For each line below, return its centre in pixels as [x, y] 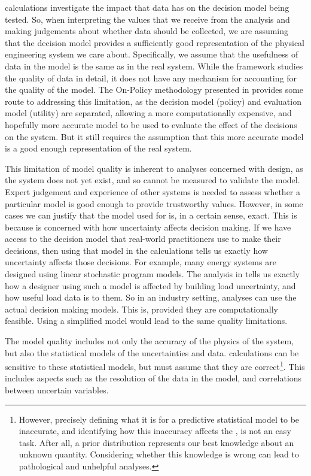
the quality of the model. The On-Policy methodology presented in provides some [154, 90]
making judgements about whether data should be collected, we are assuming [147, 31]
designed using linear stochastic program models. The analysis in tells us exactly [153, 274]
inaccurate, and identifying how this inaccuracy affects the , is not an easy [155, 431]
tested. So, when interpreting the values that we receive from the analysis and [147, 19]
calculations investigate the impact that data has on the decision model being [147, 7]
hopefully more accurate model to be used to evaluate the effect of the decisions [151, 124]
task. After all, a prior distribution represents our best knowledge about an [156, 442]
